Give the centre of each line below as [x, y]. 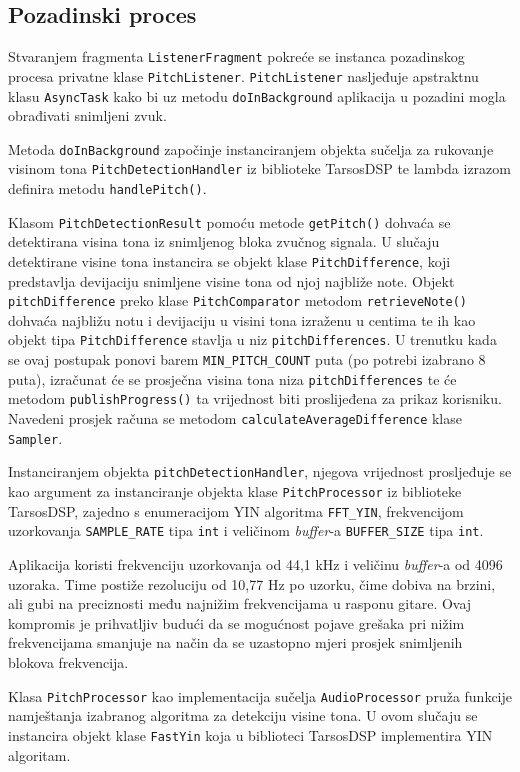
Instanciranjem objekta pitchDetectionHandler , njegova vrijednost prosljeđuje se [260, 471]
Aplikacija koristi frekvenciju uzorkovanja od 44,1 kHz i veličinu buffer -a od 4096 [255, 564]
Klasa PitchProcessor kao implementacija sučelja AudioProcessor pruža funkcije [260, 695]
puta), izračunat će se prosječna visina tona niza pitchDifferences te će [232, 378]
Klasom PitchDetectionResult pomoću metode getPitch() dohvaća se [229, 221]
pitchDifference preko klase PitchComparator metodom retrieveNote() [238, 300]
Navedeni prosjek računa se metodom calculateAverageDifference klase [235, 418]
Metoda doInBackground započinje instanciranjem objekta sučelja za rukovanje [251, 148]
